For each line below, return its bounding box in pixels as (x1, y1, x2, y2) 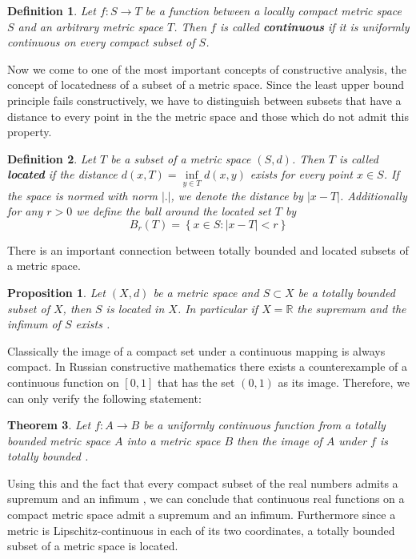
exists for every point (250, 166, 353, 183)
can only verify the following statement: (7, 389, 202, 406)
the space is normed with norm (7, 187, 158, 203)
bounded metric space (7, 432, 110, 448)
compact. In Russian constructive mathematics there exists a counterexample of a (7, 358, 408, 375)
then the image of (237, 432, 322, 448)
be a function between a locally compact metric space (145, 2, 402, 18)
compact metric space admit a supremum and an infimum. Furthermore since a (7, 506, 396, 523)
